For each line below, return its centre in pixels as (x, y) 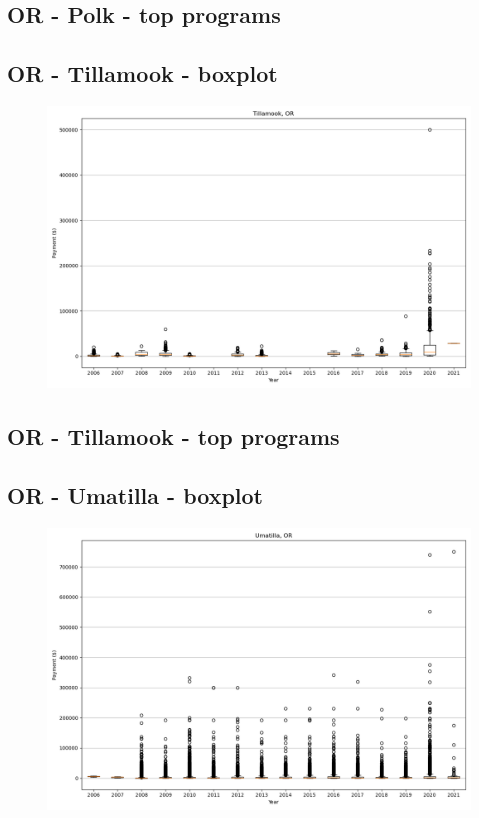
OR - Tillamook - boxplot (142, 73)
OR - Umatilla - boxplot (135, 495)
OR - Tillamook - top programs (173, 436)
